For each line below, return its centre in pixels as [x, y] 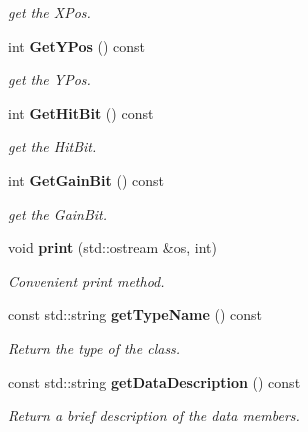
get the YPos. [49, 79]
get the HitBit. [52, 146]
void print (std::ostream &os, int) [112, 247]
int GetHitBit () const [81, 112]
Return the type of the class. [94, 347]
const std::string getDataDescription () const [154, 381]
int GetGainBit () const [86, 179]
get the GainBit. [58, 213]
